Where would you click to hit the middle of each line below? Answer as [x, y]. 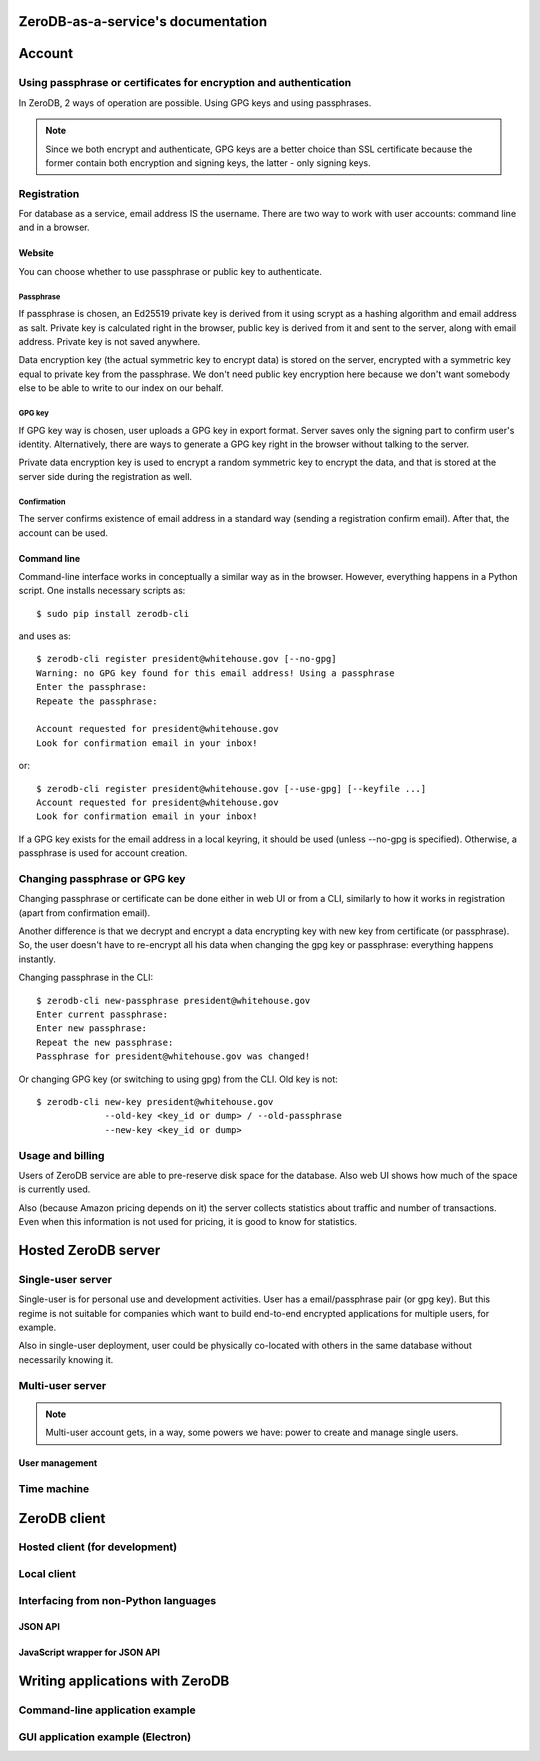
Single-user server [65, 1279]
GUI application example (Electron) [105, 1737]
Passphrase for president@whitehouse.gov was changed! [173, 1056]
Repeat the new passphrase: [105, 1042]
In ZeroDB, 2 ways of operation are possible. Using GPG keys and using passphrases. [195, 102]
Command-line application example [107, 1710]
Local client [47, 1574]
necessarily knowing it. [66, 1359]
